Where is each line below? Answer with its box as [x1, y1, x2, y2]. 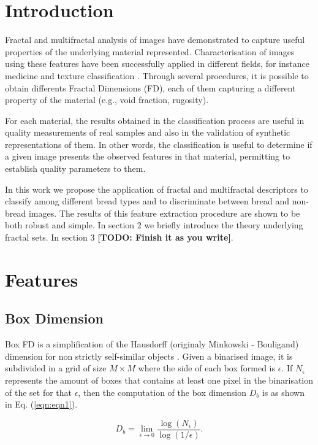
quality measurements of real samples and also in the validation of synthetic [5, 126, 290, 139]
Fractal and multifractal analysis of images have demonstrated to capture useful [5, 33, 305, 46]
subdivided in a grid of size [5, 362, 107, 374]
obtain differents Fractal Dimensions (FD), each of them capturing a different [5, 81, 296, 94]
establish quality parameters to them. [5, 162, 146, 175]
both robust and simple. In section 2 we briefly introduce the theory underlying [5, 219, 303, 231]
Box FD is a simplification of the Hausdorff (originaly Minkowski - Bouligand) [5, 338, 299, 350]
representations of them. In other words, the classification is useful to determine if [5, 137, 312, 150]
